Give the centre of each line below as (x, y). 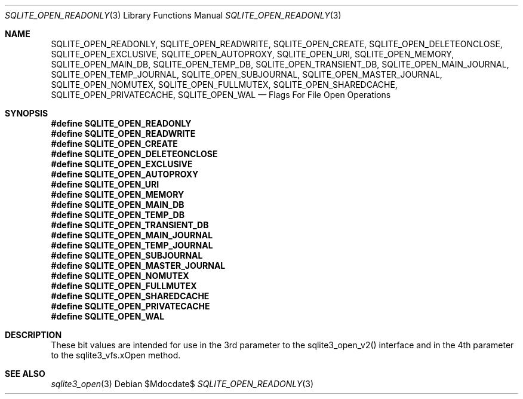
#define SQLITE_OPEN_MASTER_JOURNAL (138, 266)
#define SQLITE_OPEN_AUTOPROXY (125, 174)
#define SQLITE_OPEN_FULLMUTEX (124, 286)
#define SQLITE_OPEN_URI (105, 184)
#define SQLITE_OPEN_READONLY (121, 123)
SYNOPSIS (27, 113)
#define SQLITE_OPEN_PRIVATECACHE (130, 306)
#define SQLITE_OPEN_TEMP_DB (118, 215)
